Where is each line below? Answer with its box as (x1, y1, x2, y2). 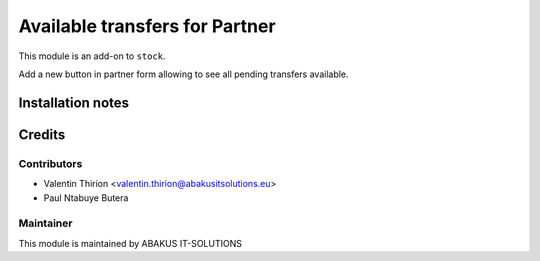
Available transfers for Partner (18, 15, 276, 37)
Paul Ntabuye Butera (43, 191, 129, 204)
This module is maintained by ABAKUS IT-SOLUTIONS (18, 237, 242, 249)
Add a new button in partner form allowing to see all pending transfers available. (18, 68, 349, 80)
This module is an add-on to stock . (18, 50, 166, 62)
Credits (18, 126, 66, 143)
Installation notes (18, 94, 130, 111)
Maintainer (18, 216, 73, 230)
